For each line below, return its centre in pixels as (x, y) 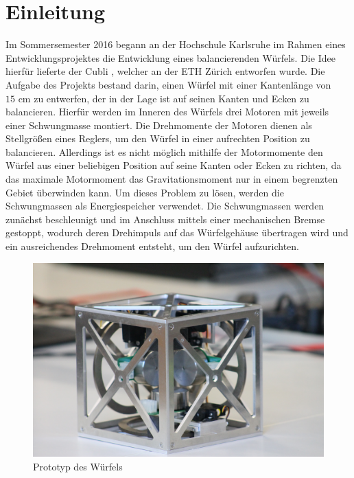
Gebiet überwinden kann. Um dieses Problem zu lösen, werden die (145, 192)
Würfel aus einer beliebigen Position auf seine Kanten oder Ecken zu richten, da (174, 165)
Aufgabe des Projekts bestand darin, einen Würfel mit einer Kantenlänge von (168, 84)
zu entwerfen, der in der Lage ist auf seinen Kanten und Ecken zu (172, 98)
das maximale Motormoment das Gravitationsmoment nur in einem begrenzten (172, 179)
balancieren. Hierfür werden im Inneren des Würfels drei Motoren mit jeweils (167, 112)
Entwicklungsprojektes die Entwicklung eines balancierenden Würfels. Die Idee (170, 57)
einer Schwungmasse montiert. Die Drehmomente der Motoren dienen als (159, 125)
